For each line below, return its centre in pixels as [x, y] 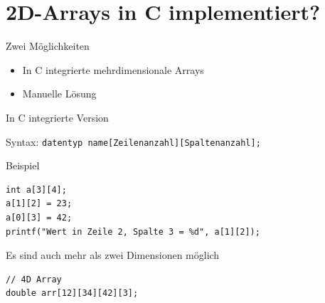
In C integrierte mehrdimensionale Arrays [113, 69]
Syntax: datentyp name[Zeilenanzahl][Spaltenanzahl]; [133, 141]
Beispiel [23, 165]
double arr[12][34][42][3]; [72, 293]
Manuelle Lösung [59, 94]
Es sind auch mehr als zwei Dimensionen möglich [113, 255]
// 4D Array [34, 279]
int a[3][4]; [36, 190]
